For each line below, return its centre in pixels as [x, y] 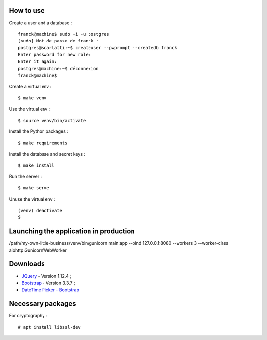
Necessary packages [43, 304]
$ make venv [32, 98]
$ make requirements [43, 143]
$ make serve [34, 188]
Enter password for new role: [55, 55]
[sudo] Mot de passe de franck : [58, 41]
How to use [27, 11]
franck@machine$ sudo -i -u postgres [64, 34]
